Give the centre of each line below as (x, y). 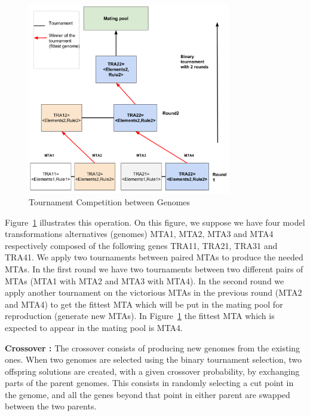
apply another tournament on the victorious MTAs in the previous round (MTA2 (154, 292)
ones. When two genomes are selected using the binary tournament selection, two (154, 359)
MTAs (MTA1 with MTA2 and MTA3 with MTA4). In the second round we (145, 280)
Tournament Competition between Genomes (110, 201)
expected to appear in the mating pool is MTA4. (94, 327)
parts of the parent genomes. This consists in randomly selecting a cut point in (149, 383)
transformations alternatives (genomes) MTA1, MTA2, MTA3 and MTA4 (139, 234)
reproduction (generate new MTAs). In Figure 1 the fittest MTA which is (140, 316)
